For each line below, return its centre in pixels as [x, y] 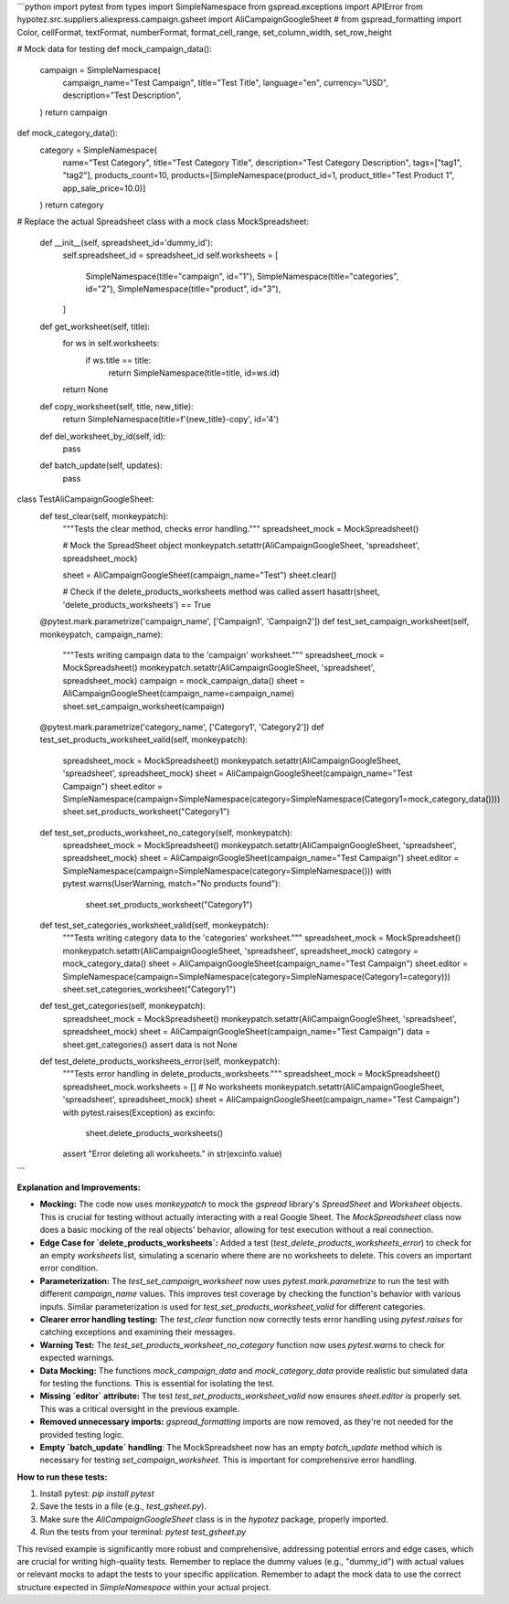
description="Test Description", [122, 95]
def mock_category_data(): [67, 133]
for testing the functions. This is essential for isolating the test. [157, 1383]
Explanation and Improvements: [79, 1187]
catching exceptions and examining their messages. [138, 1332]
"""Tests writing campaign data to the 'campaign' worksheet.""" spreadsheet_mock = [224, 655]
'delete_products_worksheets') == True [137, 604]
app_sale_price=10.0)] [104, 188]
